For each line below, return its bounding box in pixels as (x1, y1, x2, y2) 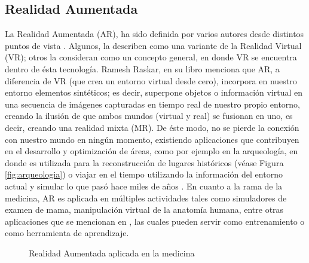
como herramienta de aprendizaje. (5, 227, 129, 239)
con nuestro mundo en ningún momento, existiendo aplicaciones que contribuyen (5, 133, 299, 145)
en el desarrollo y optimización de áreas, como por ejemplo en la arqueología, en (5, 145, 298, 157)
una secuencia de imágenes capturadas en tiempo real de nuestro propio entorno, (5, 97, 300, 110)
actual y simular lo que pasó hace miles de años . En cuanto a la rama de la (5, 179, 283, 192)
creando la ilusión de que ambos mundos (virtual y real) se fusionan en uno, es (5, 109, 293, 122)
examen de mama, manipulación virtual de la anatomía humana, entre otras (5, 203, 284, 216)
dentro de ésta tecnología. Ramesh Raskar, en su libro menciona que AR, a (5, 62, 280, 75)
